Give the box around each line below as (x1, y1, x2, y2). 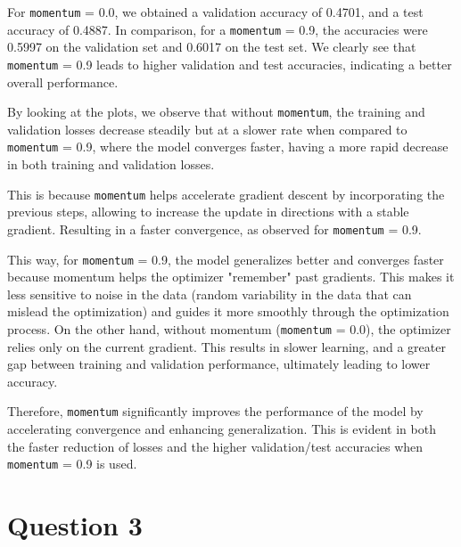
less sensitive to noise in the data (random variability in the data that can (7, 284, 412, 303)
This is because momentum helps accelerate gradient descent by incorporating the (7, 184, 445, 203)
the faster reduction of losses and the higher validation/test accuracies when (7, 437, 424, 455)
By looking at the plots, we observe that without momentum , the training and (7, 102, 425, 121)
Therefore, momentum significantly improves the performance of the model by (7, 402, 424, 420)
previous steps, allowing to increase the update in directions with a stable (7, 202, 409, 221)
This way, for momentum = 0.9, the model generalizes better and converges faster (7, 249, 444, 268)
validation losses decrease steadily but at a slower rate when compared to (7, 119, 407, 138)
